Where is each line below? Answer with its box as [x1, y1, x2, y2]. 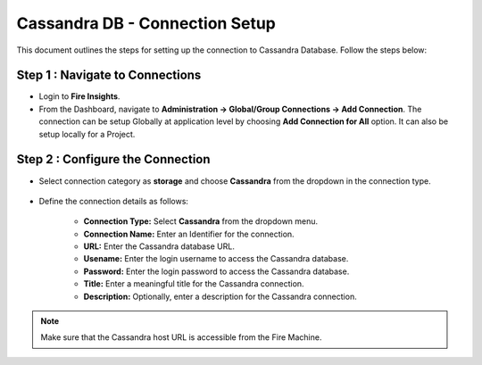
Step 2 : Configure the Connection [16, 152, 211, 167]
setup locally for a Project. [38, 129, 136, 139]
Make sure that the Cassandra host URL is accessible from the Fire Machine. [40, 332, 322, 343]
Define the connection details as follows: [38, 195, 189, 206]
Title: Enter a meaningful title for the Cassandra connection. [83, 278, 304, 289]
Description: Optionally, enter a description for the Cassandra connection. [83, 291, 357, 302]
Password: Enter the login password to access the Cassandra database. [83, 266, 350, 277]
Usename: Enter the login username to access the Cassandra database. [83, 253, 349, 264]
